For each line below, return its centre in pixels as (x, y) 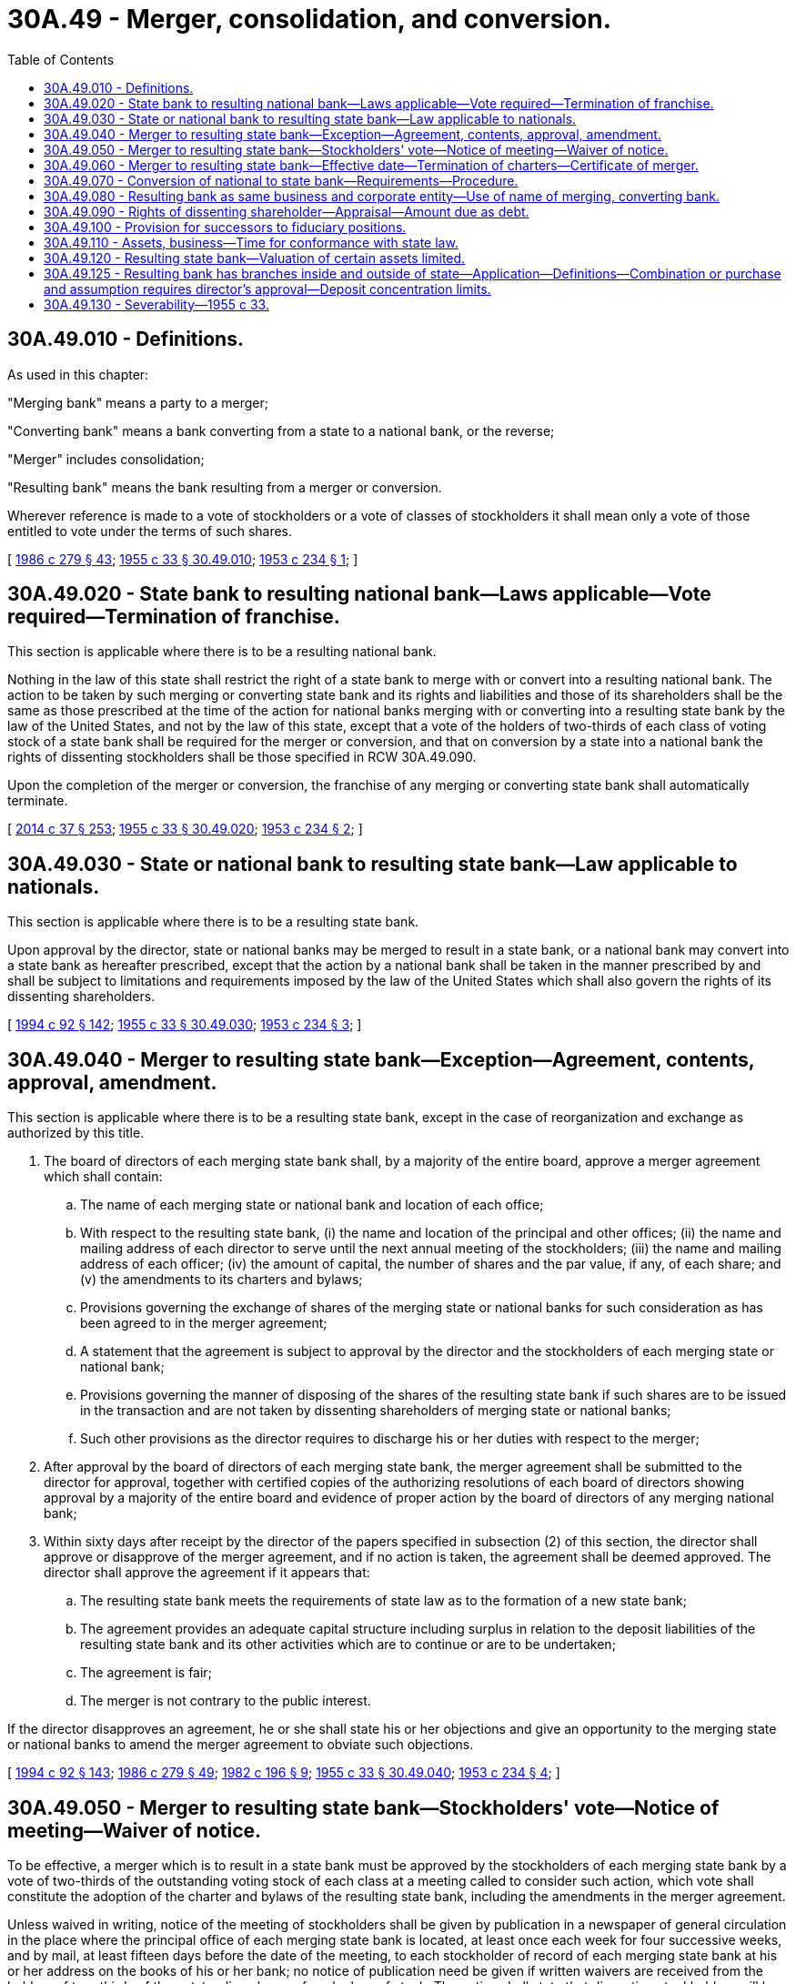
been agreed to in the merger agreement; (204, 1323)
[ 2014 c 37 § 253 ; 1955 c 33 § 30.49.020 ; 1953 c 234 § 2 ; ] (185, 829)
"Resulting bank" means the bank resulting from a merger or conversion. (225, 487)
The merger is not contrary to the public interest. (226, 1701)
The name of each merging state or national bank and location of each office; (312, 1205)
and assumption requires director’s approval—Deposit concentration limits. (267, 288)
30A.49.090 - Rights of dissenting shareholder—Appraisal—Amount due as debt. (287, 211)
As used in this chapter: (78, 374)
